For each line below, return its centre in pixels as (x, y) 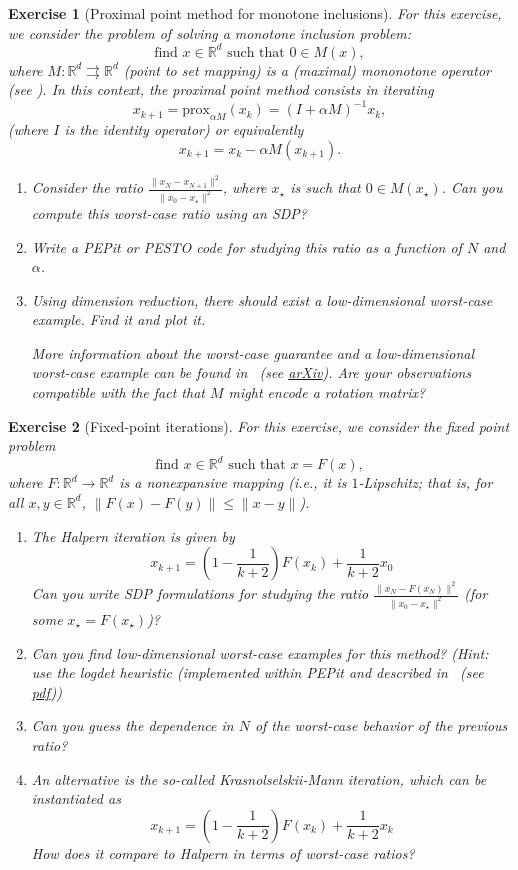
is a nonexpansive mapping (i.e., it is (233, 482)
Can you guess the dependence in (132, 725)
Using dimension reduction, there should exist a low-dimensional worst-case (262, 299)
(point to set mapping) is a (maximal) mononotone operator (307, 69)
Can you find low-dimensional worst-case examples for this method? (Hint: (260, 652)
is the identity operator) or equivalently (184, 129)
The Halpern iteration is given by (133, 535)
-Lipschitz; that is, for (425, 482)
